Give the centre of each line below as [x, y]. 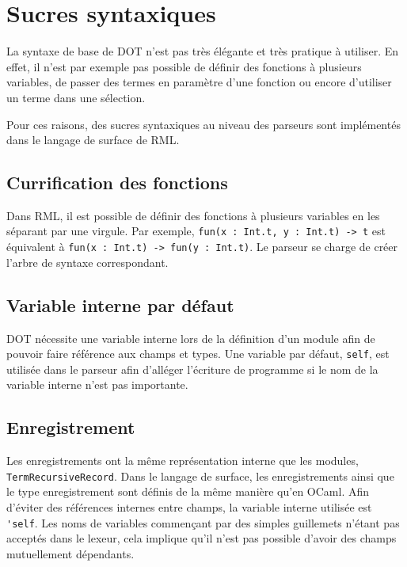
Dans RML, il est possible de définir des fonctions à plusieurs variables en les [193, 215]
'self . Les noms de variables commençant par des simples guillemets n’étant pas [203, 522]
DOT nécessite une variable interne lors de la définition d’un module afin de [191, 338]
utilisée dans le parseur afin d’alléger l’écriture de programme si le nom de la [192, 369]
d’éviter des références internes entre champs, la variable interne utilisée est [189, 507]
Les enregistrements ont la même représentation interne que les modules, [183, 460]
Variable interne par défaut [120, 304]
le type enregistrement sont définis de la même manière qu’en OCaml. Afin [188, 491]
